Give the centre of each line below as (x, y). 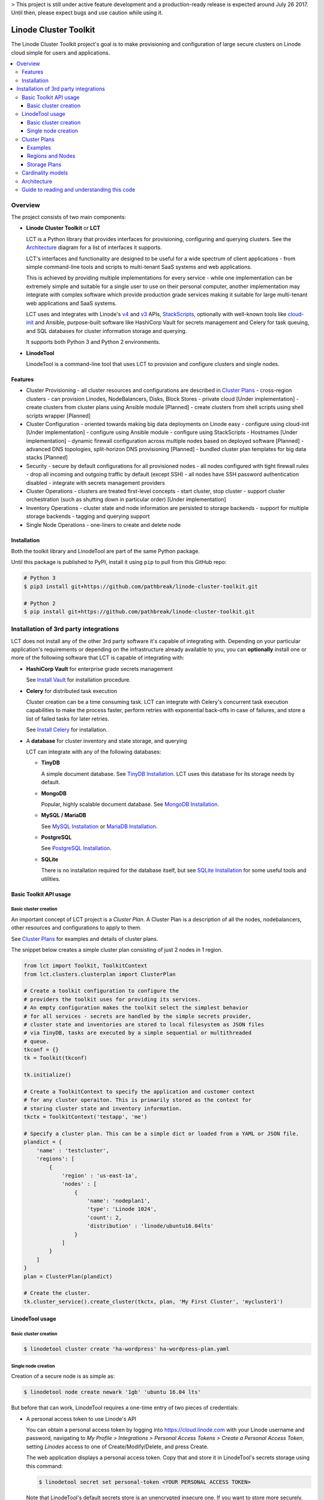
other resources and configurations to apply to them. (76, 928)
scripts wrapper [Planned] (58, 415)
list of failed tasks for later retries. (67, 718)
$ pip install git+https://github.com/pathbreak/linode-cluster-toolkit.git (139, 611)
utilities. (51, 878)
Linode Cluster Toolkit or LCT (63, 228)
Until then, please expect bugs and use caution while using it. (87, 13)
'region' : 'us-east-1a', (100, 1175)
